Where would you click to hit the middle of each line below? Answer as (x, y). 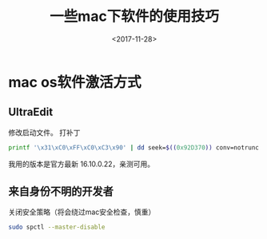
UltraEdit (31, 112)
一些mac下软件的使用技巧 (134, 16)
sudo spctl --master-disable (57, 227)
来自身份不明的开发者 (61, 191)
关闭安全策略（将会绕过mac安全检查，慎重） (82, 212)
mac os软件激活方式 (75, 82)
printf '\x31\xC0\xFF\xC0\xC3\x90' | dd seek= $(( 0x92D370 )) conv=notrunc (134, 147)
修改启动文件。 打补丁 (44, 132)
